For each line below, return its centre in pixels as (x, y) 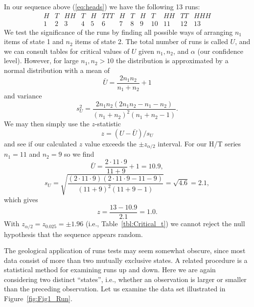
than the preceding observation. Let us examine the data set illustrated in (115, 289)
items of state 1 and (34, 41)
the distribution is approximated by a (172, 60)
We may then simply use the (47, 124)
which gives (21, 200)
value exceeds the (110, 143)
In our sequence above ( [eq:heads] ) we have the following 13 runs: (102, 6)
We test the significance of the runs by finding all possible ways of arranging (118, 32)
